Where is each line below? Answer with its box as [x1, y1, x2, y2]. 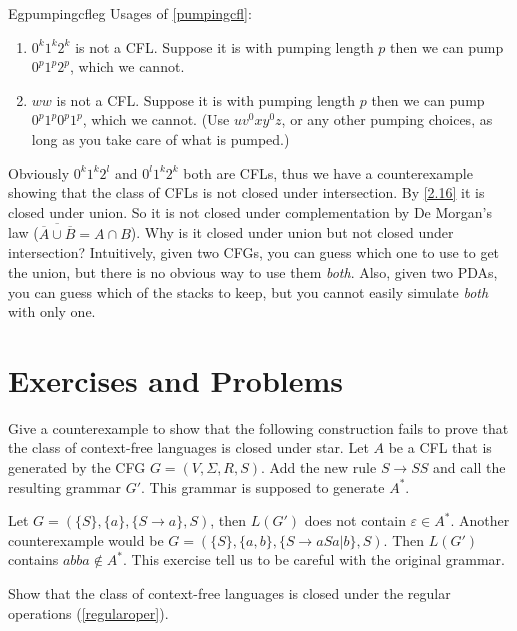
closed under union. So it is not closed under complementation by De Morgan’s [8, 201, 493, 222]
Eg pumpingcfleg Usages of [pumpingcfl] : [8, 3, 252, 23]
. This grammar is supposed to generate [141, 476, 385, 497]
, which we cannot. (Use [82, 109, 230, 130]
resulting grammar [8, 476, 121, 497]
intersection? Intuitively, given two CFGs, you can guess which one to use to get [8, 242, 500, 263]
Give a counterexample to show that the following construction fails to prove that [8, 417, 509, 438]
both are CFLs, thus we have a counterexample [183, 162, 473, 183]
